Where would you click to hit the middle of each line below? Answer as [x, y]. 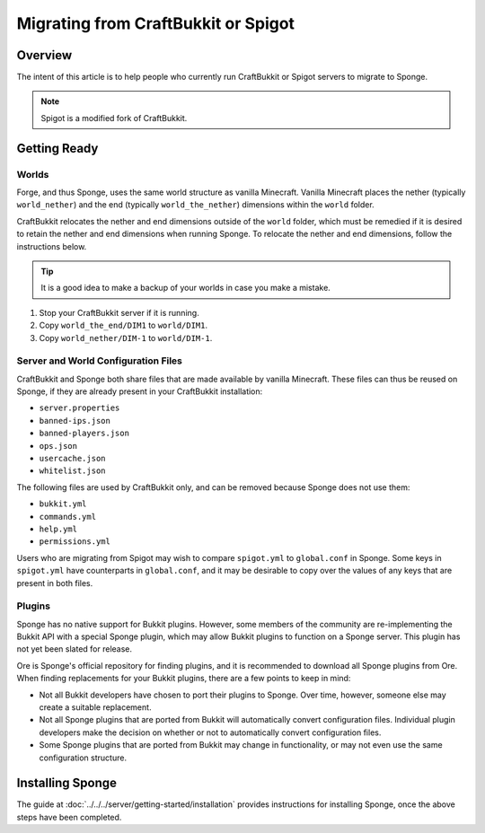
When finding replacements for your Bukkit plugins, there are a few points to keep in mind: [184, 679]
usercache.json [73, 458]
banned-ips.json [75, 421]
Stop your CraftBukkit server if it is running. [119, 312]
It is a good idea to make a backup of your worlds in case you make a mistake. [186, 288]
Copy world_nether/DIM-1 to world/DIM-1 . [126, 338]
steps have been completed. [69, 817]
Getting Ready [57, 148]
